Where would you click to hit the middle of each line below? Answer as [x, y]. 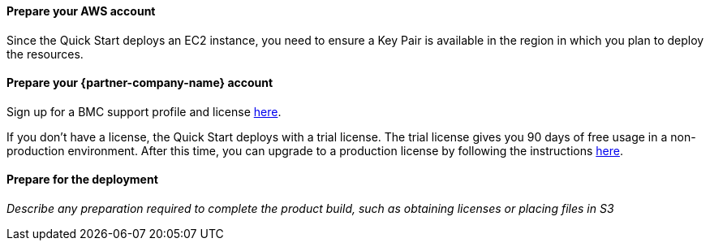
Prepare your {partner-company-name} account [140, 83]
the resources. [45, 54]
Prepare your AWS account [81, 11]
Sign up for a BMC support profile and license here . [144, 111]
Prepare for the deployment [82, 180]
